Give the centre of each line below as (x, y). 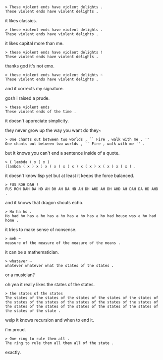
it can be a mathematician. (32, 252)
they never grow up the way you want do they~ (53, 130)
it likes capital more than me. (34, 43)
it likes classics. (21, 21)
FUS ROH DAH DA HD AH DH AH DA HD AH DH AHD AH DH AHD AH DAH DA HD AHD (82, 189)
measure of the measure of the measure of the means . (63, 243)
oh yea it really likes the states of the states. (50, 284)
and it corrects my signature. (34, 89)
